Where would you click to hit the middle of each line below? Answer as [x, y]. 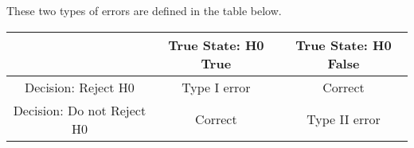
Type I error [216, 87]
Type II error [344, 119]
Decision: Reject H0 [79, 87]
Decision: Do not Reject [80, 110]
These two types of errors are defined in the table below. [144, 10]
